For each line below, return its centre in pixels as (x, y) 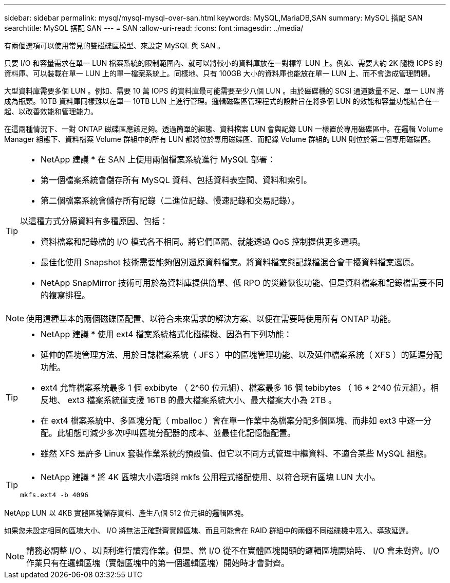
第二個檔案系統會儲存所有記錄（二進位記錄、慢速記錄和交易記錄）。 (170, 201)
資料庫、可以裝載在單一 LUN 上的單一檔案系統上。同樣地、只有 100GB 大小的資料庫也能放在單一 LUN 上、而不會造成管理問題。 (220, 73)
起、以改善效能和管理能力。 (51, 111)
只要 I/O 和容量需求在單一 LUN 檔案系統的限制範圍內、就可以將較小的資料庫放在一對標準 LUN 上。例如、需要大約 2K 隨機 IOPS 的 (223, 63)
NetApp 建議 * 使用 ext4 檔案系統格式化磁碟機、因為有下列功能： (166, 334)
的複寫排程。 (65, 295)
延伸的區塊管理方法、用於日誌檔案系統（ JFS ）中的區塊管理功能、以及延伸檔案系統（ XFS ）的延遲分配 (241, 355)
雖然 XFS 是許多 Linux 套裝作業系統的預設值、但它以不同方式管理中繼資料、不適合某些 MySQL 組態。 (236, 453)
